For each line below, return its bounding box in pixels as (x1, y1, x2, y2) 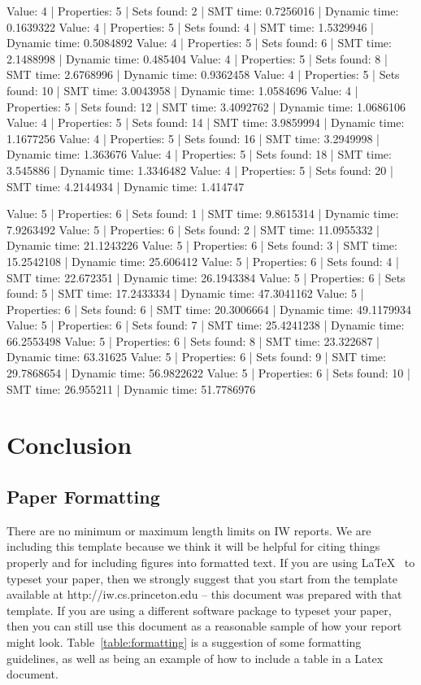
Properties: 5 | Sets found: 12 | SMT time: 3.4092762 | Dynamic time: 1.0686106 (7, 98, 406, 115)
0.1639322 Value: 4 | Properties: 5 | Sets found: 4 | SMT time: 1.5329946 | (7, 18, 374, 35)
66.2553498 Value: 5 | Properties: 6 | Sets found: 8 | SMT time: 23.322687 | (7, 332, 380, 349)
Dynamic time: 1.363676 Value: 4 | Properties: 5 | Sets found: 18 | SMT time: (7, 146, 392, 163)
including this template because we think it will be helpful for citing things (7, 538, 380, 555)
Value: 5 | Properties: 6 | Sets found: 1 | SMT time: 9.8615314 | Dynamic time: (7, 205, 399, 222)
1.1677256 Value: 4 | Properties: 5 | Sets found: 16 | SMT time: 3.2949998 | (7, 129, 380, 146)
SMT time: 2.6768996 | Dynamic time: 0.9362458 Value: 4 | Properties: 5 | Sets (7, 66, 400, 83)
